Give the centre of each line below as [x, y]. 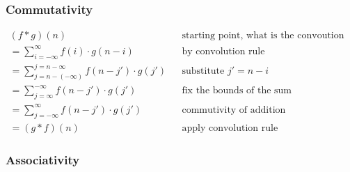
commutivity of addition [234, 110]
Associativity [43, 159]
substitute [203, 71]
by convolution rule [223, 51]
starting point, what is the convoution [263, 36]
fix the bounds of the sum [237, 91]
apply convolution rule [230, 128]
